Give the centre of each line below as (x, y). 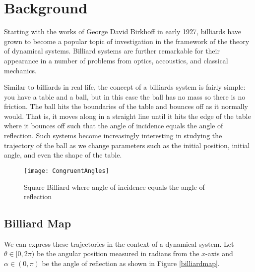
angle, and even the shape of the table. (63, 155)
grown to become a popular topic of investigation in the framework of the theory (127, 41)
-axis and (219, 253)
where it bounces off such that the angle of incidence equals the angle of (114, 126)
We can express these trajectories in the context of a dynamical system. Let (119, 244)
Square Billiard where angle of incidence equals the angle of (114, 187)
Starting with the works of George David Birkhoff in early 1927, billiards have (123, 31)
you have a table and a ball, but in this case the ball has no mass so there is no (125, 96)
